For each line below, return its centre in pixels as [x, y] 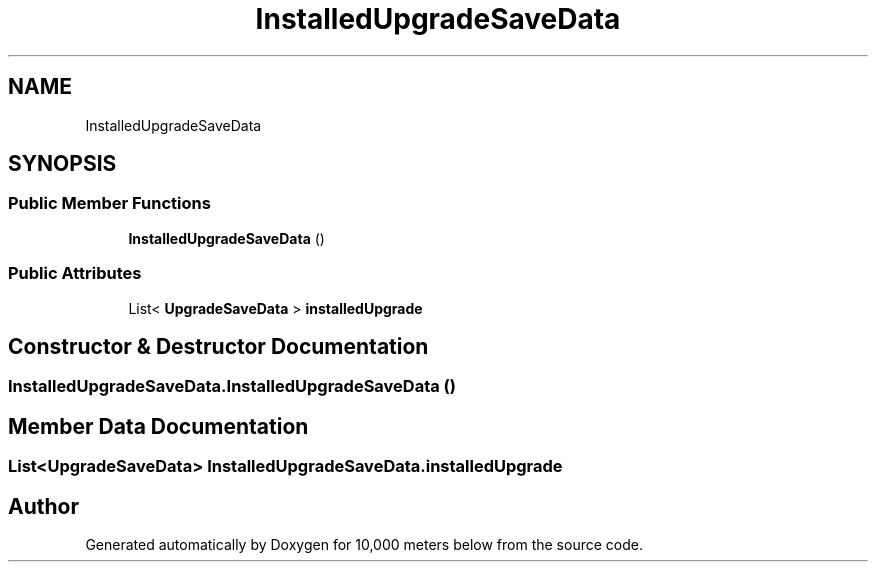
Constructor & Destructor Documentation [218, 346]
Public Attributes [75, 273]
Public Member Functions [109, 203]
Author [43, 506]
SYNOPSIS [62, 164]
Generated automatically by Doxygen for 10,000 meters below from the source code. [364, 545]
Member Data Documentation [158, 426]
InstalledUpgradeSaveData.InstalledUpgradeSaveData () [232, 386]
